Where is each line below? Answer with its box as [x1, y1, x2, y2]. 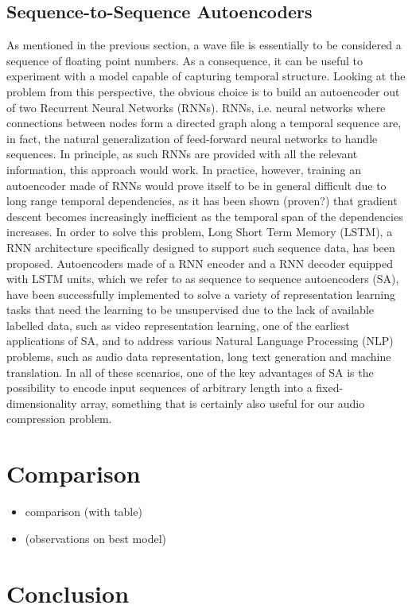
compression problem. [6, 410, 112, 427]
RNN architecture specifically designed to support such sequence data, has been [6, 239, 395, 255]
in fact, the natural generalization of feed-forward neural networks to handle [6, 130, 378, 146]
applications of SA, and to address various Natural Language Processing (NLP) [6, 332, 394, 349]
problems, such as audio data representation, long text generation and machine [6, 348, 391, 365]
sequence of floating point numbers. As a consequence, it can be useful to [6, 52, 363, 68]
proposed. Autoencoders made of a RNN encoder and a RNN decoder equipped [6, 254, 394, 271]
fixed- [316, 379, 344, 396]
